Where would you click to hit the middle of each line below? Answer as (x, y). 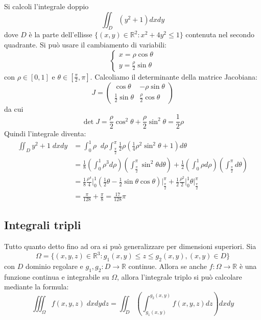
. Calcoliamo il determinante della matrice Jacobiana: (174, 76)
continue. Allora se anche (168, 266)
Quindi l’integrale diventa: (45, 133)
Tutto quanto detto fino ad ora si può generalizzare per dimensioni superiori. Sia (130, 246)
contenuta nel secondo (220, 34)
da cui (14, 108)
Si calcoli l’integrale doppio (46, 6)
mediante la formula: (37, 287)
